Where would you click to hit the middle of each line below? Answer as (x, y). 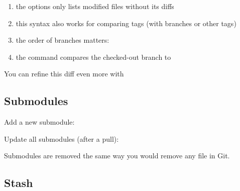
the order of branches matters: (63, 40)
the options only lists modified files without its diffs (95, 6)
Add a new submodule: (39, 122)
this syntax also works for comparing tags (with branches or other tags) (126, 23)
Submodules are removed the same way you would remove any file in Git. (117, 156)
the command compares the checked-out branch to (93, 57)
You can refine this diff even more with (64, 74)
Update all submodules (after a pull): (62, 138)
